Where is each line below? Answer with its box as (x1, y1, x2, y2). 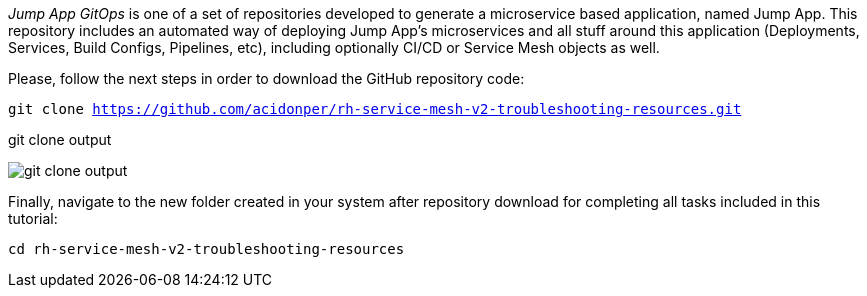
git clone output (8, 131, 112, 148)
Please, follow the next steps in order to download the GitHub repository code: (8, 70, 525, 87)
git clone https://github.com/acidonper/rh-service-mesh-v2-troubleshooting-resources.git (8, 101, 742, 117)
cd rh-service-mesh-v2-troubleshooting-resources (8, 241, 405, 257)
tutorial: (8, 210, 58, 227)
